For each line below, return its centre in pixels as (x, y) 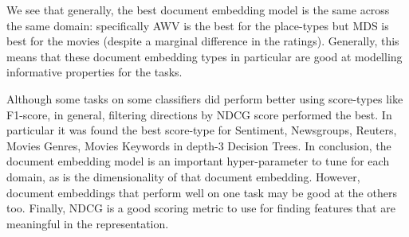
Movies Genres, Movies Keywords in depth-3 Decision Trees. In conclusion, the (199, 145)
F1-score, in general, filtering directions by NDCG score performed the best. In (199, 114)
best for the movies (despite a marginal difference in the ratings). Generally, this (203, 41)
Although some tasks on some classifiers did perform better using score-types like (205, 98)
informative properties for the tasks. (94, 72)
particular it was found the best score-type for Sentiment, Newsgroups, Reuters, (202, 130)
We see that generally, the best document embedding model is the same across (198, 10)
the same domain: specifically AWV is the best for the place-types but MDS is (198, 25)
